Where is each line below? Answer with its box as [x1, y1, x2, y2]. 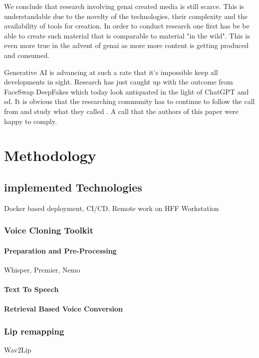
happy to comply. [4, 115, 57, 126]
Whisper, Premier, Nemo [4, 264, 80, 274]
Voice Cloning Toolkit [4, 224, 94, 236]
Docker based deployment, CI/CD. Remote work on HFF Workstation [4, 202, 219, 213]
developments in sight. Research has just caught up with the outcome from [4, 76, 233, 87]
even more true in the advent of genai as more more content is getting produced [4, 40, 249, 50]
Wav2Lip [4, 344, 31, 355]
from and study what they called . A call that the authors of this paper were [4, 105, 239, 116]
